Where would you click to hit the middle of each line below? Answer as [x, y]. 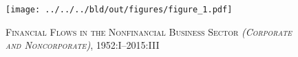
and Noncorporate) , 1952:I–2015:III [83, 45]
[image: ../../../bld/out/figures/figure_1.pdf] [119, 10]
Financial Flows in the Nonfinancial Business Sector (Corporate [149, 31]
